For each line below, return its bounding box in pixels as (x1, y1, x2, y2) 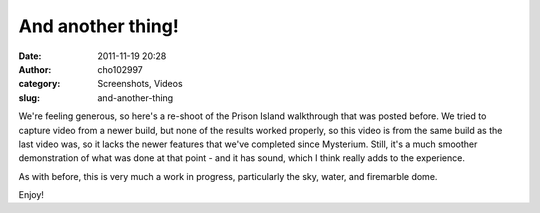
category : (18, 78, 61, 90)
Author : (18, 63, 52, 75)
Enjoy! (18, 189, 45, 201)
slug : (18, 91, 40, 104)
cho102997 (97, 63, 144, 75)
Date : (18, 50, 42, 62)
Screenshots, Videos (97, 78, 184, 90)
